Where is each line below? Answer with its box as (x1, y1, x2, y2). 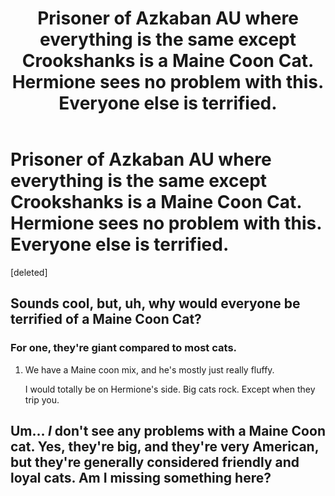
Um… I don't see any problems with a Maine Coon (10, 423, 326, 440)
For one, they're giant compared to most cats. (10, 341, 238, 355)
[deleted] (10, 266, 48, 278)
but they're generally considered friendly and (10, 454, 300, 471)
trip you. (24, 393, 60, 406)
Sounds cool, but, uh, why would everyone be (10, 295, 301, 312)
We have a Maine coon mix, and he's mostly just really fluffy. (24, 363, 275, 376)
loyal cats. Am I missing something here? (10, 470, 272, 487)
